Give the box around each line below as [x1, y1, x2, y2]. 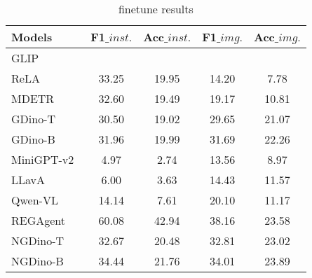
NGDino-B [11, 253, 64, 269]
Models [11, 29, 53, 45]
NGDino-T [11, 232, 65, 249]
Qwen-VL [11, 192, 58, 208]
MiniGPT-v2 [11, 151, 74, 167]
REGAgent [11, 212, 66, 228]
